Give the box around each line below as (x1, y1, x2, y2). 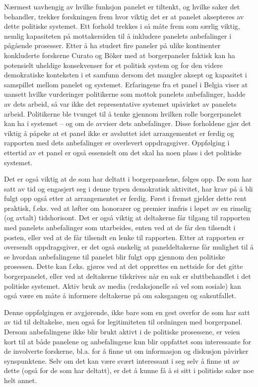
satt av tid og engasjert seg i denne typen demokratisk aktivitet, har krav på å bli (4, 183, 253, 193)
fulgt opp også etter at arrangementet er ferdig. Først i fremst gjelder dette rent (4, 193, 247, 203)
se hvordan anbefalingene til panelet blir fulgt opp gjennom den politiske (4, 251, 225, 261)
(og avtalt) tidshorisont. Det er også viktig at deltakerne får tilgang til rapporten (4, 212, 251, 223)
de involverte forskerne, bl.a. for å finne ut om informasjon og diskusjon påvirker (4, 346, 249, 356)
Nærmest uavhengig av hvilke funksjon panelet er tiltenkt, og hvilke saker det (4, 1, 240, 11)
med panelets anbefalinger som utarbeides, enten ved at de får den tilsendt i (4, 222, 236, 233)
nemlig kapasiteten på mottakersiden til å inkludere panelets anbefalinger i (4, 30, 232, 41)
